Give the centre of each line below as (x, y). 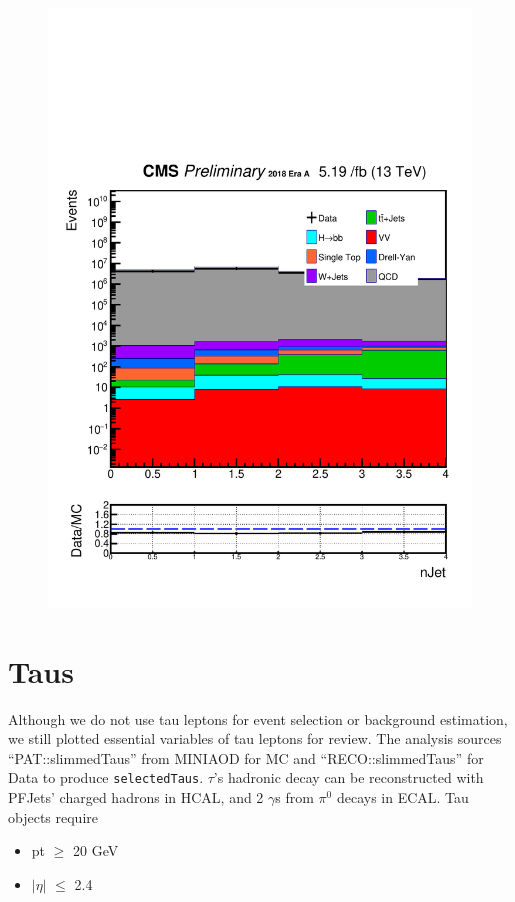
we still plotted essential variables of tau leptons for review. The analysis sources (255, 738)
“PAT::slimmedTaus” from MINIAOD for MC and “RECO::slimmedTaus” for (246, 757)
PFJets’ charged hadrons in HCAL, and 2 (136, 797)
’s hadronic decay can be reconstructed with (348, 777)
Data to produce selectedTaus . (106, 777)
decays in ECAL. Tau (402, 797)
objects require (53, 816)
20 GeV (96, 850)
